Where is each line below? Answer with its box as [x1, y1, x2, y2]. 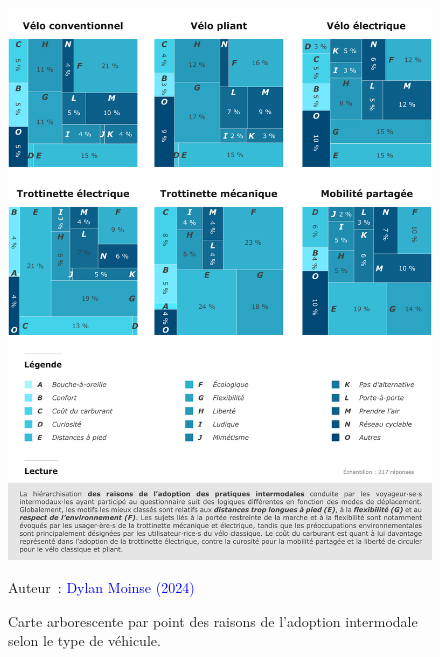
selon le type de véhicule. [8, 630, 161, 651]
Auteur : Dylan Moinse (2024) [8, 577, 195, 598]
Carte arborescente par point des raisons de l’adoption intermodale [8, 610, 418, 631]
